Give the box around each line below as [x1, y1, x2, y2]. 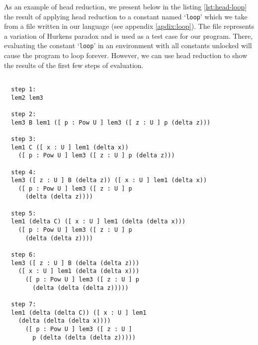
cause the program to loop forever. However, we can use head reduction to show [4, 50, 248, 61]
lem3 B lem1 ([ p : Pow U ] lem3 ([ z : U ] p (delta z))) [11, 119, 211, 126]
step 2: [11, 110, 36, 118]
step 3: [11, 135, 36, 142]
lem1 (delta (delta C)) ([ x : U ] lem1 [11, 309, 147, 316]
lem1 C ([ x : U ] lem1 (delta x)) [11, 143, 129, 151]
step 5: [11, 209, 36, 217]
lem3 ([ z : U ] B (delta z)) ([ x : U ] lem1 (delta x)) [11, 177, 207, 184]
